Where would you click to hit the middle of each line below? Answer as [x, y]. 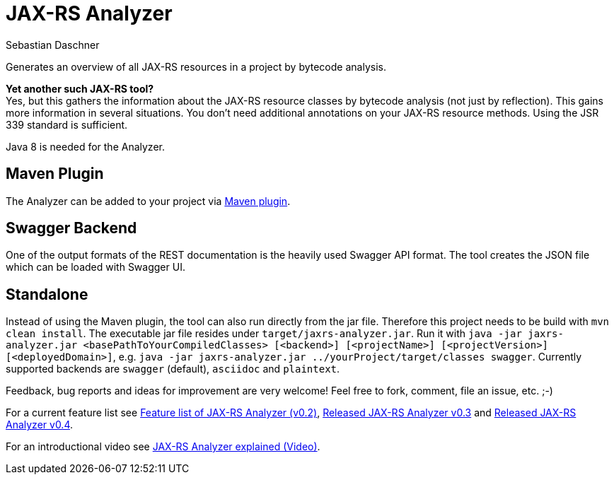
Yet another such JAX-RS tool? [80, 88]
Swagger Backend [71, 228]
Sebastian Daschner [53, 45]
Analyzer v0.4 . [40, 425]
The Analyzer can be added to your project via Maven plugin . [148, 201]
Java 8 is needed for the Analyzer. [85, 146]
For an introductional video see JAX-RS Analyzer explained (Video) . [163, 447]
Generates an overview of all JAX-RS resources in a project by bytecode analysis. [196, 66]
